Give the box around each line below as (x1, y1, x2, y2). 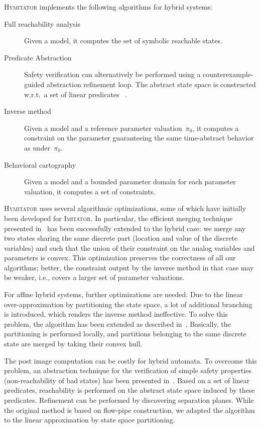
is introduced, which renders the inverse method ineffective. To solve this (4, 309, 228, 319)
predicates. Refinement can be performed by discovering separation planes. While (4, 395, 254, 405)
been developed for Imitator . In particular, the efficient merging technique (4, 212, 233, 223)
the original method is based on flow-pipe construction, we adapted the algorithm (4, 404, 255, 415)
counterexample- (203, 69, 253, 80)
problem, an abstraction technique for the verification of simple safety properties (4, 365, 251, 376)
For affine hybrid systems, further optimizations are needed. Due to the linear (4, 289, 243, 300)
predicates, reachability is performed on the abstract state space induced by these (4, 385, 255, 395)
